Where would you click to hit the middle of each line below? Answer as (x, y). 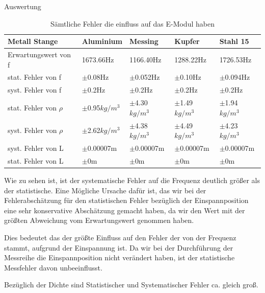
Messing (144, 41)
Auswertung (23, 6)
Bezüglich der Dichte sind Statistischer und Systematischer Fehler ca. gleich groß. (131, 285)
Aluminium (102, 41)
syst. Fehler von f (35, 90)
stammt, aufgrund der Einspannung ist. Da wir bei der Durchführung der (119, 247)
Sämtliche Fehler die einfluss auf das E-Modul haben (132, 23)
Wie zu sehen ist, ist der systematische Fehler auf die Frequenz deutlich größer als (132, 180)
